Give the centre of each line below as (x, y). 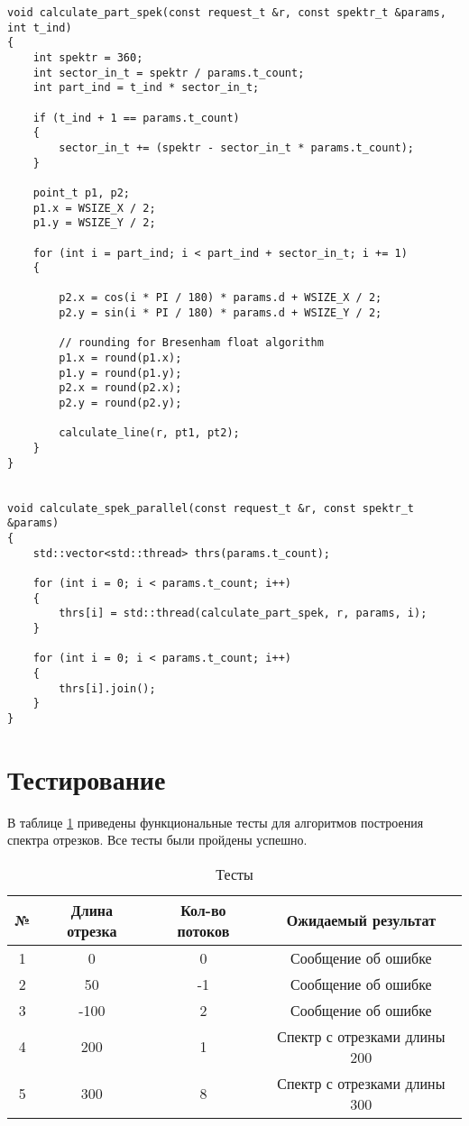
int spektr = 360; (88, 57)
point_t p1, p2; (82, 192)
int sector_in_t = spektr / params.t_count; (169, 73)
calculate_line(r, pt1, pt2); (149, 433)
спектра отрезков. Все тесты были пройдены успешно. (157, 840)
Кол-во (203, 910)
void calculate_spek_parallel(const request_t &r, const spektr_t (211, 508)
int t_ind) (40, 27)
